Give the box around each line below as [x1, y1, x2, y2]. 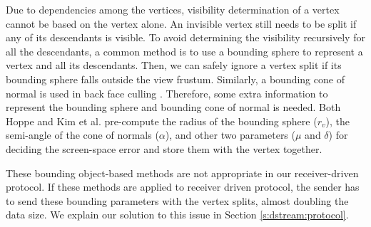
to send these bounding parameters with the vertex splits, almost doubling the [6, 193, 349, 208]
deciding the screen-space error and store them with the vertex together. [6, 141, 322, 156]
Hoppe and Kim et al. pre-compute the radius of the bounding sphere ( [6, 113, 317, 128]
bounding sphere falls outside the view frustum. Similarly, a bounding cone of [6, 71, 345, 86]
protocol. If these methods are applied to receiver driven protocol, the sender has [6, 179, 360, 194]
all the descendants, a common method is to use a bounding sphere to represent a [6, 43, 363, 58]
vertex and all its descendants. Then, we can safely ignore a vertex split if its [6, 58, 342, 73]
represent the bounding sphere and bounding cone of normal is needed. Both [6, 100, 341, 115]
